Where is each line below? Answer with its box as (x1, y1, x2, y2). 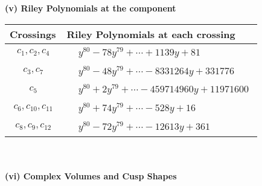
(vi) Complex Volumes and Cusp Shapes (5, 170, 177, 182)
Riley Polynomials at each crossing (66, 27, 235, 41)
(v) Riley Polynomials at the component (5, 2, 176, 14)
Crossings (10, 27, 56, 41)
